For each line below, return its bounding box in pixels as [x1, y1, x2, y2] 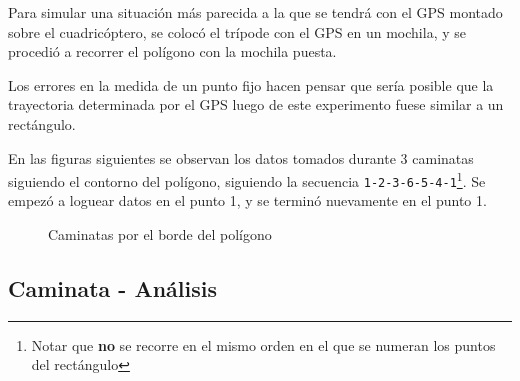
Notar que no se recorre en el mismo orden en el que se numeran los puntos [31, 334, 496, 355]
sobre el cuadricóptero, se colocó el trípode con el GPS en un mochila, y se [8, 21, 466, 42]
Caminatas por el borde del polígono [48, 224, 272, 245]
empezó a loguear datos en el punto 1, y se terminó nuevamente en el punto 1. [8, 190, 487, 211]
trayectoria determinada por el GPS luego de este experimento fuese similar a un [8, 94, 504, 115]
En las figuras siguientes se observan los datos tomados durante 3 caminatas [8, 147, 474, 168]
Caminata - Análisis [8, 273, 217, 304]
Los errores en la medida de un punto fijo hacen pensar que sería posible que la [8, 74, 494, 95]
